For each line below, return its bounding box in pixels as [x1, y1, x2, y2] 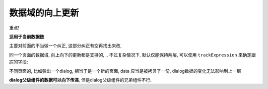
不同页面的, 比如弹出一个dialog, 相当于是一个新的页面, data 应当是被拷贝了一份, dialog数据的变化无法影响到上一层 [9, 68, 242, 74]
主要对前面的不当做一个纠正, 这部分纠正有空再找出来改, [9, 43, 122, 49]
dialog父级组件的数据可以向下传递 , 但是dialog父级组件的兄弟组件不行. [9, 77, 152, 83]
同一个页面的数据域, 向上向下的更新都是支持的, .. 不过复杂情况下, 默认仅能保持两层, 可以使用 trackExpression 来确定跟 [9, 52, 256, 58]
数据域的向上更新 [9, 7, 79, 18]
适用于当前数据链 [9, 34, 44, 40]
